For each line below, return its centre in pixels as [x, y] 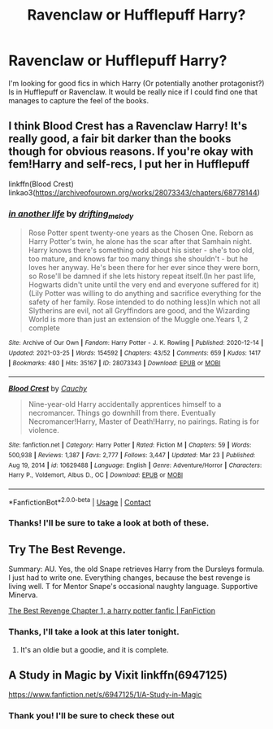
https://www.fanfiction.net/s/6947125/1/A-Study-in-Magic [105, 695]
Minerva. [23, 595]
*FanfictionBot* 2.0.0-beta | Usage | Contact [80, 501]
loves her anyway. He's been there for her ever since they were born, [144, 268]
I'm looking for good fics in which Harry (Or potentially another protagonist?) [136, 83]
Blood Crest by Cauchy [48, 389]
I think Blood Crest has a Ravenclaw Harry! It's [128, 127]
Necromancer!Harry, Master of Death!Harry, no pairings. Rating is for [144, 421]
